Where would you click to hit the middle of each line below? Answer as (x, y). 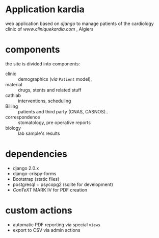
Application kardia (45, 9)
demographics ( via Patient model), (55, 79)
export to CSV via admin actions (46, 230)
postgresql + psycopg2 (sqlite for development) (63, 184)
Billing (12, 106)
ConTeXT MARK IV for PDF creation (50, 189)
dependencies (36, 154)
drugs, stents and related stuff (50, 90)
